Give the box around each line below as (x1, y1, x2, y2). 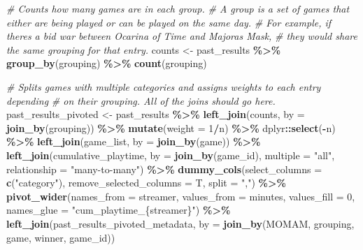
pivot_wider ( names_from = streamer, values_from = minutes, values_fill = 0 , (6, 189, 355, 203)
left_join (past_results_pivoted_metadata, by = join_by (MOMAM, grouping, (6, 216, 355, 230)
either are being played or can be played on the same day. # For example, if (6, 15, 332, 29)
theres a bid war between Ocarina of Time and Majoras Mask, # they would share (6, 29, 357, 43)
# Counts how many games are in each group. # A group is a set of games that (6, 1, 350, 15)
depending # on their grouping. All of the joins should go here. (6, 93, 276, 108)
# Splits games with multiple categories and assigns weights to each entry (6, 79, 321, 94)
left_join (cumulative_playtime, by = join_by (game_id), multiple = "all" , (6, 147, 335, 162)
